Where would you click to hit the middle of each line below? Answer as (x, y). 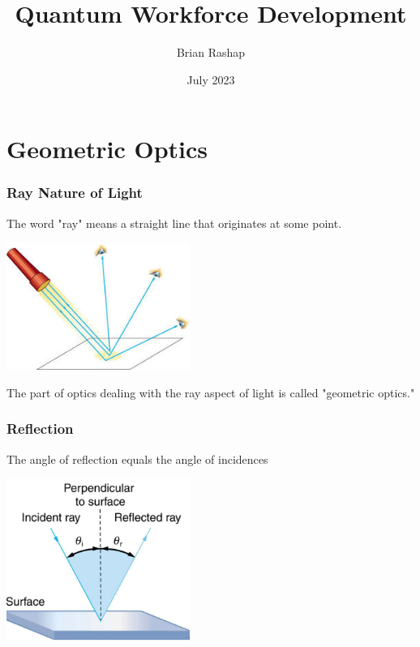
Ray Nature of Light (75, 193)
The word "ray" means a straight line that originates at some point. (174, 223)
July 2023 (211, 79)
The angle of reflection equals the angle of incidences (137, 458)
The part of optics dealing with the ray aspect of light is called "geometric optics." (211, 392)
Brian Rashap (211, 52)
